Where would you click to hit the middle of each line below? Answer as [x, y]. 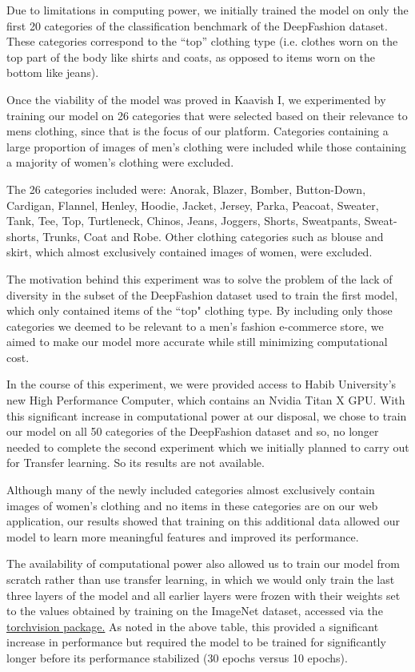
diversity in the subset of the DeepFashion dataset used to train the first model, [202, 294]
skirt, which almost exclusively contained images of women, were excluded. [190, 252]
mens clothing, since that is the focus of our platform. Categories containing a [198, 131]
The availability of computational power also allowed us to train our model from [203, 563]
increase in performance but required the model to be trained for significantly [196, 642]
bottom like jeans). [53, 72]
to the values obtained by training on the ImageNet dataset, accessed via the [195, 611]
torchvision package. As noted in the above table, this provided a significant [193, 626]
